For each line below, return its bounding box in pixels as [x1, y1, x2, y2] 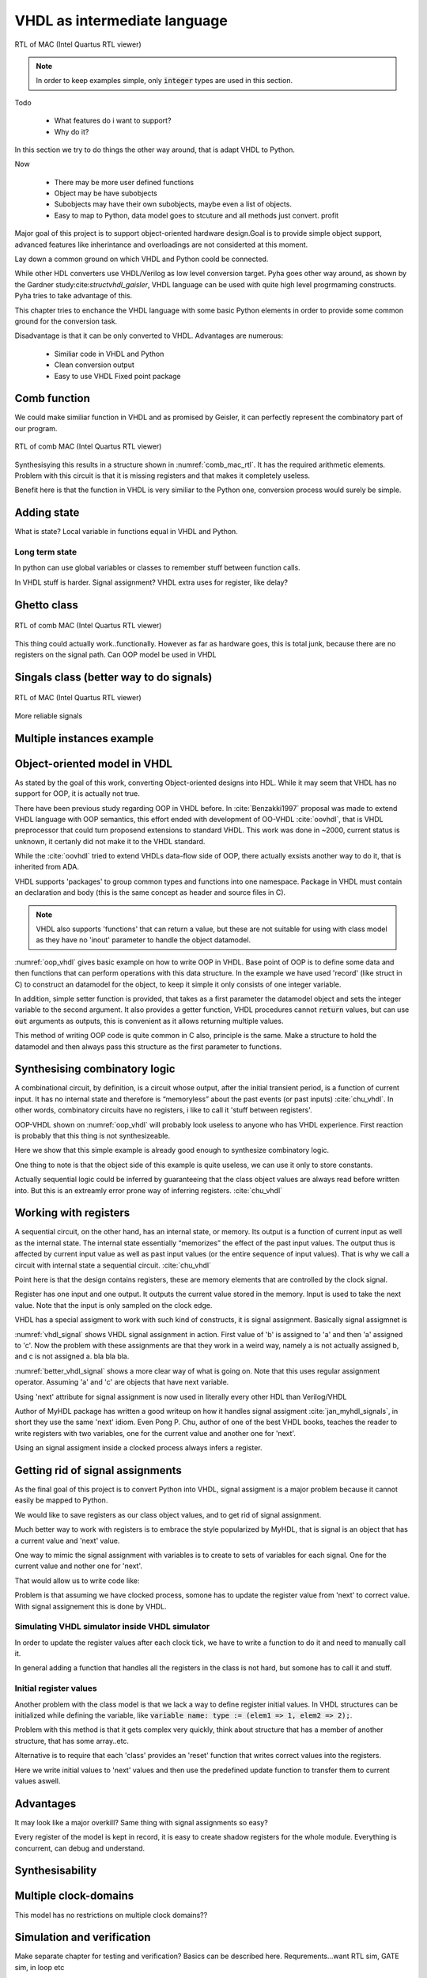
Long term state [14, 547, 77, 558]
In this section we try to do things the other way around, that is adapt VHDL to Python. [14, 145, 296, 154]
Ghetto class [14, 598, 78, 612]
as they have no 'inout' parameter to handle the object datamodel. [36, 935, 251, 945]
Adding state [14, 506, 80, 520]
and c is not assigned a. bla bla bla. [14, 1351, 130, 1361]
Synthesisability [14, 1864, 97, 1878]
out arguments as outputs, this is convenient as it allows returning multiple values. [14, 1016, 284, 1025]
